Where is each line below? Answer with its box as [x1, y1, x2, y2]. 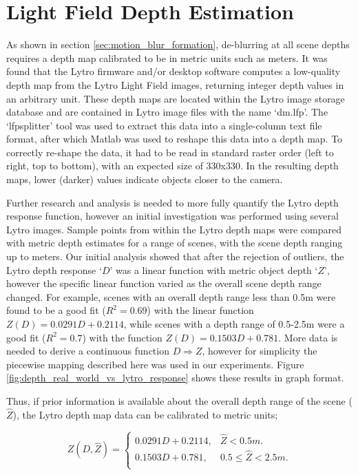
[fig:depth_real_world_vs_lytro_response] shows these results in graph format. [6, 370, 344, 385]
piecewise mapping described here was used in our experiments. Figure [6, 357, 304, 371]
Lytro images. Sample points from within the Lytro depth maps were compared [6, 222, 341, 236]
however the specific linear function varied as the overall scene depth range [6, 276, 322, 291]
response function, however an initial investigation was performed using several [6, 209, 339, 223]
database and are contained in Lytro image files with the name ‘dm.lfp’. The [6, 105, 328, 119]
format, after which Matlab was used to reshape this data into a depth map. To [6, 131, 343, 146]
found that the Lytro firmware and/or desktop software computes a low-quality [6, 64, 341, 78]
